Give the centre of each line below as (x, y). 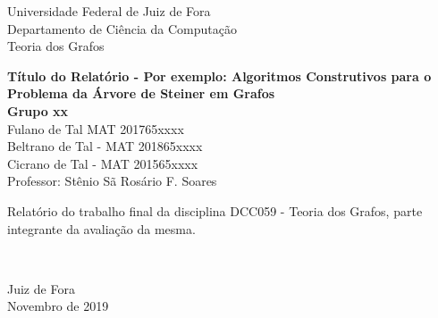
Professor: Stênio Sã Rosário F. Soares (112, 181)
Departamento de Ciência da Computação (122, 28)
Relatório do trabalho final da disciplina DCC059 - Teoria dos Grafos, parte (215, 210)
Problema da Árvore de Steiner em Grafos (141, 93)
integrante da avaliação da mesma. (101, 228)
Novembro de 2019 (58, 306)
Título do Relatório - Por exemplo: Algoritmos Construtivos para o (219, 75)
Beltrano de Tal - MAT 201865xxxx (105, 146)
